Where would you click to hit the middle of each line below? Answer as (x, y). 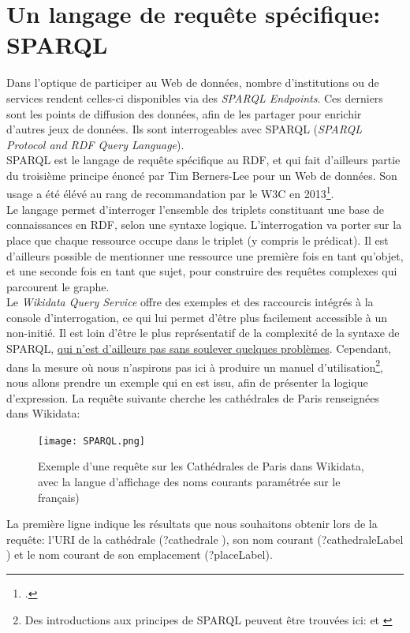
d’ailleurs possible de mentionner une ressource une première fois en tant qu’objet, (205, 255)
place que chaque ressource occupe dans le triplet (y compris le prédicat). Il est (198, 240)
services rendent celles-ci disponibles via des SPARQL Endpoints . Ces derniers (195, 97)
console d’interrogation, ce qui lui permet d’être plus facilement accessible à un (197, 317)
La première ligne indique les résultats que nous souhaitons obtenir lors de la (192, 524)
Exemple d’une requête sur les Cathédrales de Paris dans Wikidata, (201, 466)
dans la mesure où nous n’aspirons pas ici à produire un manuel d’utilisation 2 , (195, 365)
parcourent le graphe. (58, 286)
